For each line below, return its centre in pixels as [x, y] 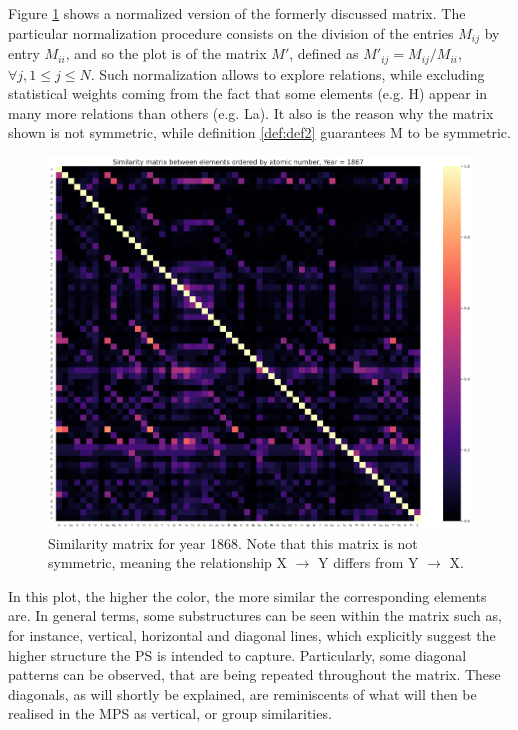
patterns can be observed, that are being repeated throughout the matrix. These [254, 674]
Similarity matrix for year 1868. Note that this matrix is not [233, 542]
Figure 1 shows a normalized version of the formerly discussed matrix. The [237, 13]
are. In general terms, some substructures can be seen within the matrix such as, [255, 615]
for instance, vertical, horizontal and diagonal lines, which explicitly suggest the [252, 635]
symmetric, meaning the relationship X [168, 562]
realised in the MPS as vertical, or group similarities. [170, 713]
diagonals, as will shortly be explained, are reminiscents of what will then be [242, 693]
